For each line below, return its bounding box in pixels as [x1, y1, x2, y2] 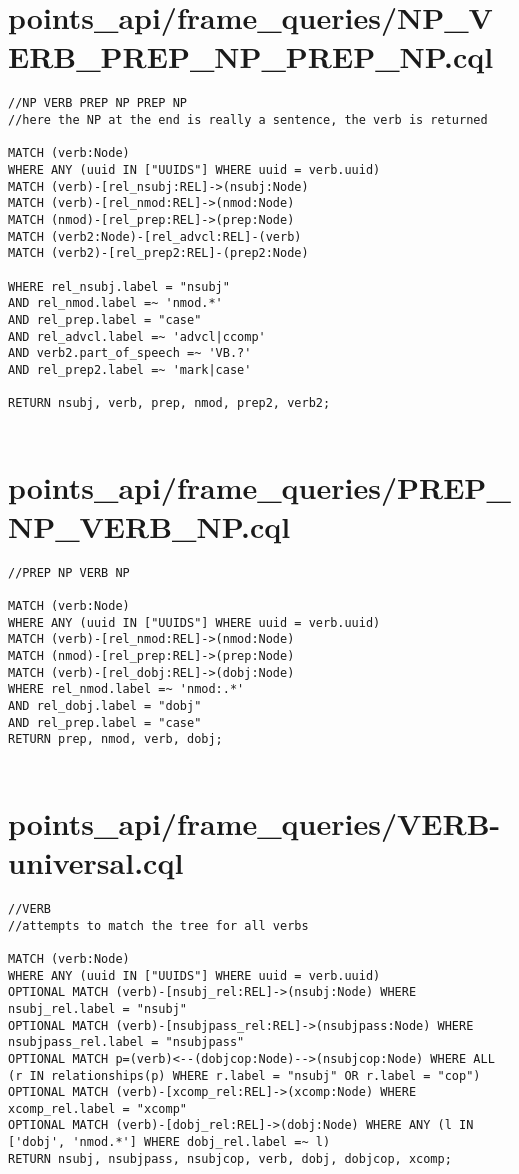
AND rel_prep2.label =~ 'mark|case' [8, 362, 252, 377]
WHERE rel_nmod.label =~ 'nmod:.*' [8, 682, 245, 697]
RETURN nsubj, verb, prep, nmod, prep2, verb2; [8, 396, 331, 411]
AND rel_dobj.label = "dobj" [8, 699, 202, 713]
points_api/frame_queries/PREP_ [8, 466, 511, 507]
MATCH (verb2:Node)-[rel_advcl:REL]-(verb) [8, 229, 302, 244]
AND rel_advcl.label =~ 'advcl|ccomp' [8, 329, 266, 344]
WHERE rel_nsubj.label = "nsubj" [8, 279, 230, 294]
